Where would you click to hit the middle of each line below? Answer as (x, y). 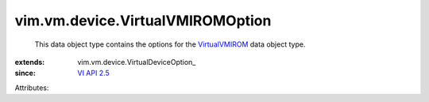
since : (25, 73)
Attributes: (32, 88)
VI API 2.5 (94, 73)
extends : (30, 62)
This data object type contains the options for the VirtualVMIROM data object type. (170, 44)
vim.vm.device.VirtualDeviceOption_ (137, 62)
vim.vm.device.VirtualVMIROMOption (143, 21)
